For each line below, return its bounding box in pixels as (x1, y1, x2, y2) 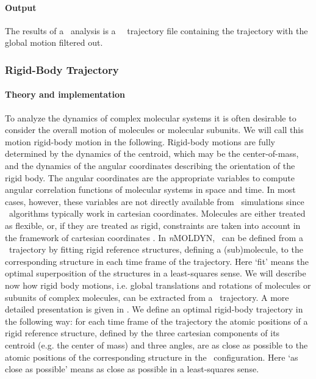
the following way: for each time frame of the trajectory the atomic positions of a (5, 314, 308, 327)
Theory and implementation (5, 88, 125, 101)
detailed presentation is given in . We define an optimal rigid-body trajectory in (5, 303, 303, 316)
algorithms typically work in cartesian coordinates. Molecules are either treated (9, 207, 306, 220)
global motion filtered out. (5, 36, 103, 49)
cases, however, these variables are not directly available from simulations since (5, 195, 304, 208)
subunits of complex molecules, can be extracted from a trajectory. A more (5, 291, 289, 303)
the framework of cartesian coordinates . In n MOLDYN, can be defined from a (5, 231, 303, 244)
